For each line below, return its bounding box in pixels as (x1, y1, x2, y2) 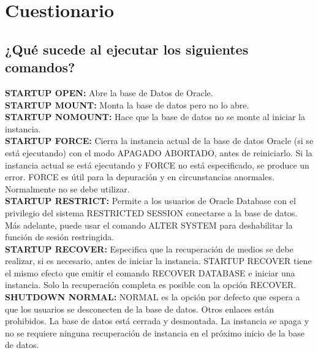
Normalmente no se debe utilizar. (5, 182, 130, 195)
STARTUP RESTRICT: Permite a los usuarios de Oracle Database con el (5, 194, 296, 207)
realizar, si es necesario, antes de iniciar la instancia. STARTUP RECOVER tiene (5, 254, 312, 267)
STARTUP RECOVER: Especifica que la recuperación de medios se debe (5, 242, 293, 255)
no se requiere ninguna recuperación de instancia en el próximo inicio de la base (5, 326, 305, 339)
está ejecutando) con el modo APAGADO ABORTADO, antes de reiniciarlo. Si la (5, 146, 312, 159)
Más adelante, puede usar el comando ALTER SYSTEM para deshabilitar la (5, 218, 293, 231)
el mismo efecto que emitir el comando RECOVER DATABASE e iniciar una (5, 266, 295, 279)
